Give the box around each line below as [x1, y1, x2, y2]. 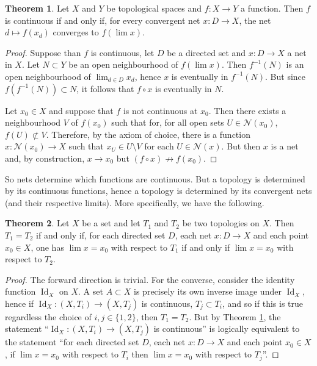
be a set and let [82, 217, 140, 229]
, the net [239, 13, 271, 26]
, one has [31, 240, 64, 253]
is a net [271, 140, 299, 152]
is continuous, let [90, 46, 155, 59]
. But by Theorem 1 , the [189, 310, 281, 323]
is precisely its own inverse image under [134, 285, 282, 298]
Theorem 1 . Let [5, 2, 70, 14]
